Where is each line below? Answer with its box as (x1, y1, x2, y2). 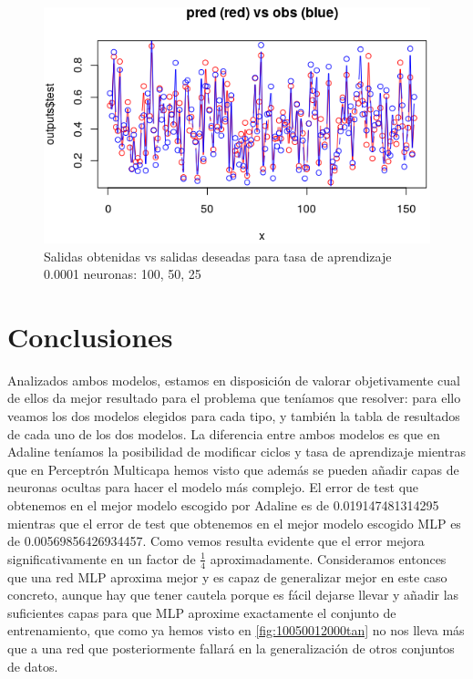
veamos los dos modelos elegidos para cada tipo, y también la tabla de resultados (7, 406, 460, 426)
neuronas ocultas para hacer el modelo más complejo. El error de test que (7, 478, 419, 497)
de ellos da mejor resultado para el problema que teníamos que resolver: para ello (7, 388, 461, 407)
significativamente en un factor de (7, 549, 196, 568)
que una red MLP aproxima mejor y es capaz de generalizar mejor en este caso (7, 567, 447, 586)
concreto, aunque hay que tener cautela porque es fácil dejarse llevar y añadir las (7, 585, 459, 604)
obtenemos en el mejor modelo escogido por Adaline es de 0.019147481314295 (7, 495, 439, 514)
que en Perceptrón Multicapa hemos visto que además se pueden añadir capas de (7, 459, 459, 478)
